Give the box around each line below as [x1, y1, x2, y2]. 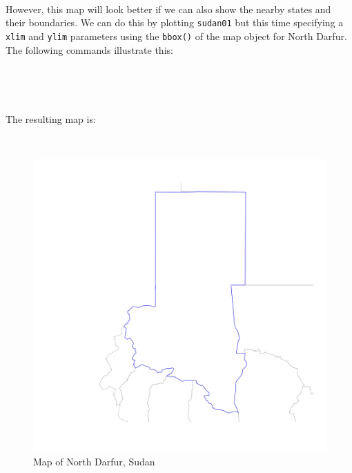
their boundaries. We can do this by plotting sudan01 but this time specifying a [6, 15, 344, 30]
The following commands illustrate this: [6, 42, 173, 57]
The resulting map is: [6, 112, 96, 126]
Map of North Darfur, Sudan [33, 454, 155, 469]
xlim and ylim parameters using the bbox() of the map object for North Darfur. [6, 28, 347, 43]
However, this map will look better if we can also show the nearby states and [6, 1, 331, 16]
